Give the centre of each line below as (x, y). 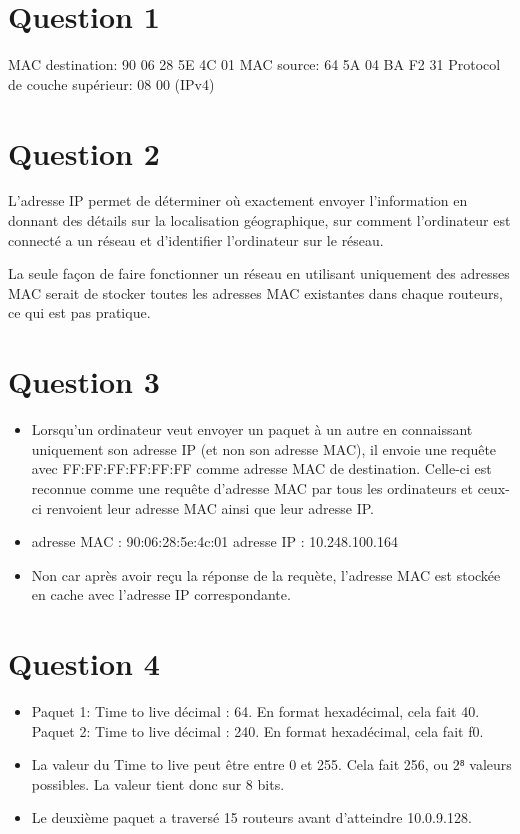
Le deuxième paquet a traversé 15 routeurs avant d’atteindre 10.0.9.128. (251, 817)
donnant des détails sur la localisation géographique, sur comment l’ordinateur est (259, 220)
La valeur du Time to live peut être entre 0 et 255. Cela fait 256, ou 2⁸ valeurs (271, 764)
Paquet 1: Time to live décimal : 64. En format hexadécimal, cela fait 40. (255, 711)
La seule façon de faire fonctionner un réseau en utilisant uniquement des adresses (259, 273)
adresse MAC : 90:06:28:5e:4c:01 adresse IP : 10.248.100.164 (214, 541)
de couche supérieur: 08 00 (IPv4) (111, 83)
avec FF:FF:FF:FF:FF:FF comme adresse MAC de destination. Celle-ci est (261, 468)
